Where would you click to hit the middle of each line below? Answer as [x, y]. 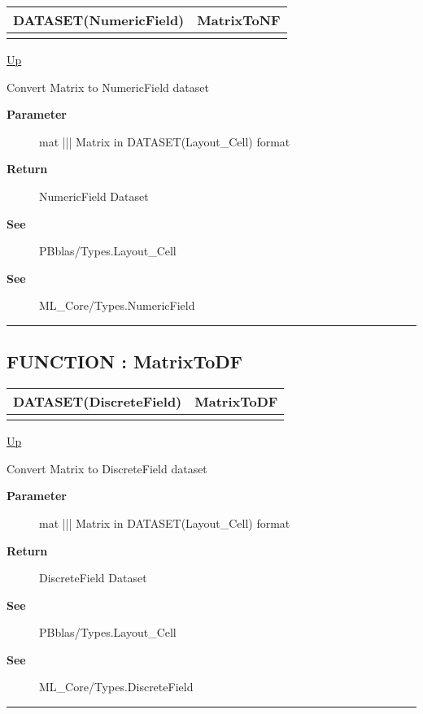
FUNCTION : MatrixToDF [124, 361]
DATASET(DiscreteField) [98, 402]
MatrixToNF [239, 20]
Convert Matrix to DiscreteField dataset [107, 468]
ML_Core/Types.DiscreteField [116, 687]
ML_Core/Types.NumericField [117, 305]
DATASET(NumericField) [99, 20]
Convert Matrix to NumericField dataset [108, 87]
